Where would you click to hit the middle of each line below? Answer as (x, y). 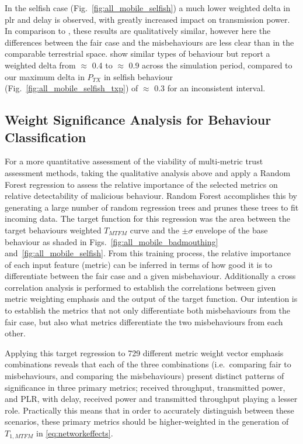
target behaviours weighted (53, 230)
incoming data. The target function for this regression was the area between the (147, 218)
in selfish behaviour (138, 76)
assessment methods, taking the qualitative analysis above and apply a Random (148, 172)
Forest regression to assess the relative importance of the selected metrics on (141, 184)
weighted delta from (40, 65)
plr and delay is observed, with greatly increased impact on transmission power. (147, 19)
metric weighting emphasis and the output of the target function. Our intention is (151, 299)
